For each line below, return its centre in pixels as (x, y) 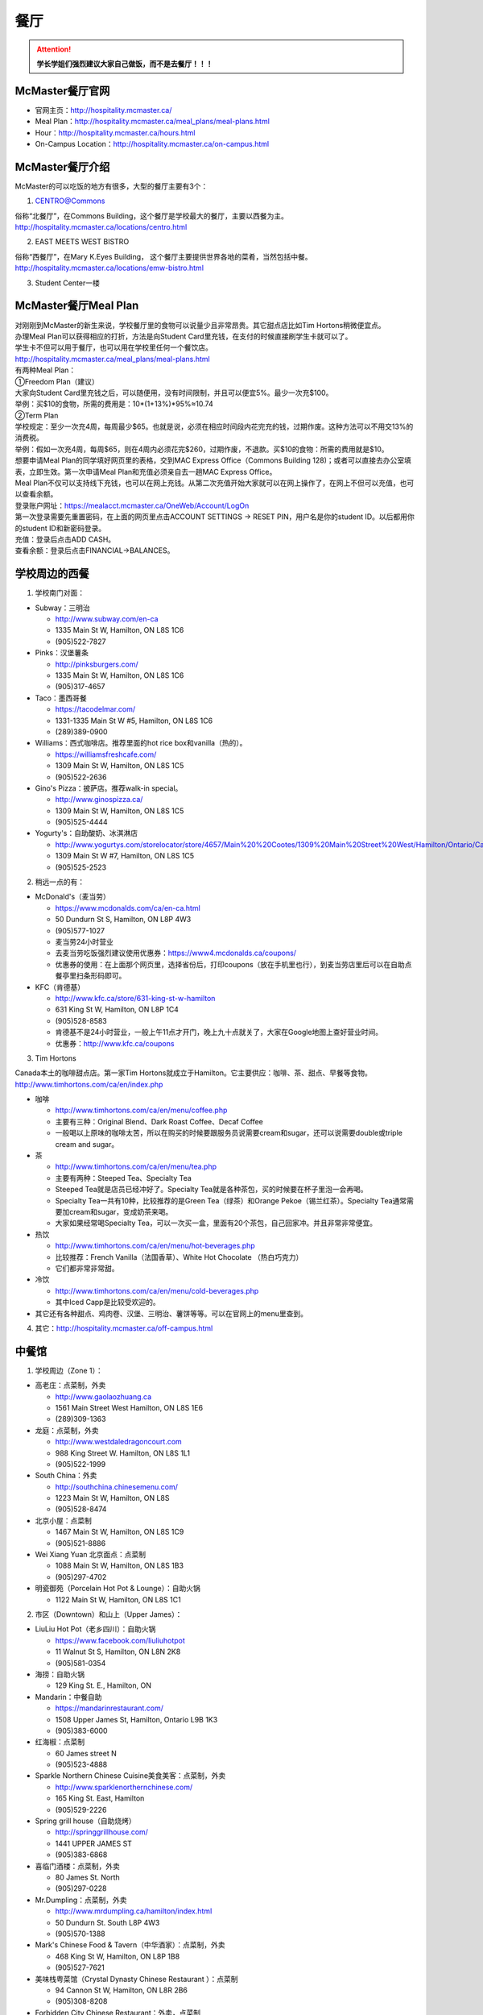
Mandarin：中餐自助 (68, 1697)
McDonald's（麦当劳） (72, 897)
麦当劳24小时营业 (85, 942)
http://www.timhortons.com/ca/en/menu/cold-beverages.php (157, 1290)
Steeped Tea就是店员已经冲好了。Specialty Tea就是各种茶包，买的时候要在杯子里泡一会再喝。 (211, 1190)
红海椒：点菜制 (60, 1742)
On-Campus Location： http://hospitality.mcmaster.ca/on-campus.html (152, 144)
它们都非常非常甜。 (87, 1268)
